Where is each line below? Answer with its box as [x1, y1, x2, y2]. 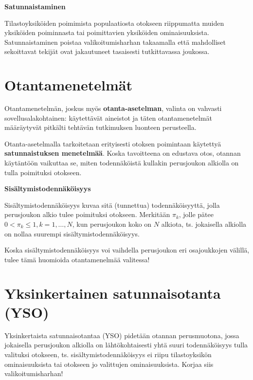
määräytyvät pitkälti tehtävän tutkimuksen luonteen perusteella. [4, 122, 197, 132]
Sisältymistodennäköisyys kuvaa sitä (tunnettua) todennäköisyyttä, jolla [4, 199, 220, 210]
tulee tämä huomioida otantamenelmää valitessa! [4, 254, 150, 264]
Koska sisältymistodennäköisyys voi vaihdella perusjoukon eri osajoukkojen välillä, [4, 245, 250, 255]
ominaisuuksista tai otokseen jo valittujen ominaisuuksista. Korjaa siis [4, 359, 214, 369]
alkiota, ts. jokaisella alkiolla [161, 219, 247, 229]
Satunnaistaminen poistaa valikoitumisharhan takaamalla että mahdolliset [4, 36, 226, 47]
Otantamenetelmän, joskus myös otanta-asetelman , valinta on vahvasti [4, 103, 222, 113]
